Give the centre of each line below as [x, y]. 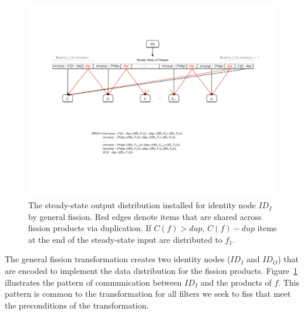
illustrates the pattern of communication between [93, 282]
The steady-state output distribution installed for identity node [142, 205]
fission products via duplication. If [90, 228]
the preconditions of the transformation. [77, 305]
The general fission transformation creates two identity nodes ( [118, 259]
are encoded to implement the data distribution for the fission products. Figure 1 [151, 271]
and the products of [236, 282]
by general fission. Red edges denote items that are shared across [145, 216]
